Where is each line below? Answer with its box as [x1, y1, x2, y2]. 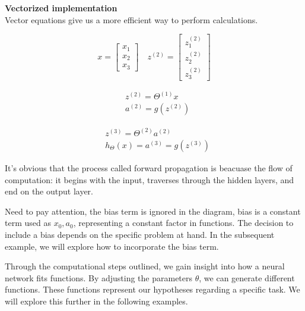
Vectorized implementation [5, 2, 117, 14]
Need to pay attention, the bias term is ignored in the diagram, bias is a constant [5, 205, 301, 217]
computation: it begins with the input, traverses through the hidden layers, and [5, 173, 294, 186]
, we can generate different [199, 271, 295, 284]
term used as [5, 216, 51, 229]
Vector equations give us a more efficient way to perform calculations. [5, 13, 258, 26]
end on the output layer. [5, 185, 94, 197]
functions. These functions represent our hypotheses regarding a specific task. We [5, 283, 300, 296]
